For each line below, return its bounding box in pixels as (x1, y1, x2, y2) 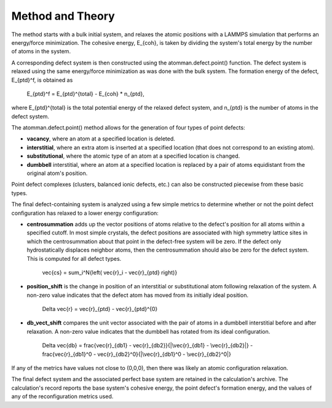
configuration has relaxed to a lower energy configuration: (11, 209, 159, 217)
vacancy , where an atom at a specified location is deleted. (26, 135, 175, 142)
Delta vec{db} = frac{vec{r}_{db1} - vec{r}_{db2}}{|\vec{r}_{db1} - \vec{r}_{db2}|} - (42, 342, 253, 349)
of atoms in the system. (11, 48, 71, 55)
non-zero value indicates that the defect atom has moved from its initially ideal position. (26, 291, 249, 299)
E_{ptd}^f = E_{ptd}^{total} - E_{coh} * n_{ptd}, (26, 90, 144, 98)
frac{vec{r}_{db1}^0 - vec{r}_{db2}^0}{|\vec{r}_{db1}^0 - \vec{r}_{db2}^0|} (42, 350, 232, 358)
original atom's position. (26, 169, 88, 177)
